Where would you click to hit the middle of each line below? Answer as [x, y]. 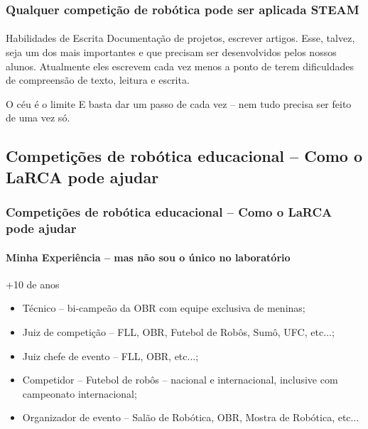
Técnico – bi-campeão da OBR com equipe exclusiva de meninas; [164, 308]
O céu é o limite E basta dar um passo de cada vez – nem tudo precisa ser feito [179, 103]
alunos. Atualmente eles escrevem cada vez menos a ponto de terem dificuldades [180, 66]
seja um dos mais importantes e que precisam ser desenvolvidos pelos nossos [171, 52]
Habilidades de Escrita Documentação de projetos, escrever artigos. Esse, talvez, [180, 38]
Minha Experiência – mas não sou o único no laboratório [148, 257]
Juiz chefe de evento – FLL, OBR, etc [105, 355]
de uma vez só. [38, 118]
